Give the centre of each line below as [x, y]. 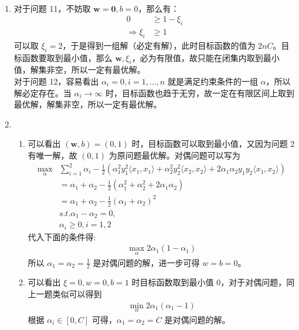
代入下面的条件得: [62, 236]
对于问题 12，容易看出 [56, 81]
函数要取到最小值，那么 [67, 57]
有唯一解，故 [52, 155]
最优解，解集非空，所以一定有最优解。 [88, 104]
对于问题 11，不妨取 [52, 8]
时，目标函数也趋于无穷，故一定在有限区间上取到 [200, 92]
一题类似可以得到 [69, 293]
